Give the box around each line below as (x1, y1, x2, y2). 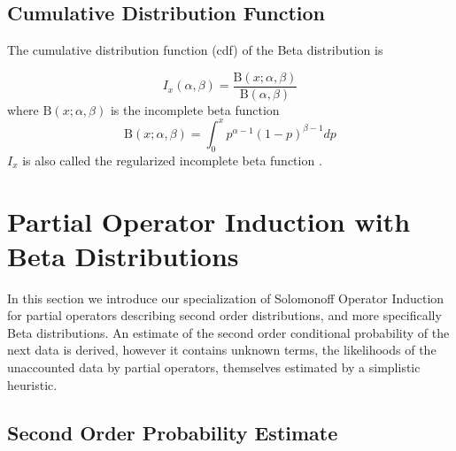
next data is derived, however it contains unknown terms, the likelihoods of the (7, 340, 437, 359)
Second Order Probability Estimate (7, 418, 338, 446)
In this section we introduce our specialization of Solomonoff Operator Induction (7, 288, 444, 307)
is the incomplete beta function (110, 100, 280, 118)
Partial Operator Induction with (7, 203, 411, 239)
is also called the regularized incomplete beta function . (22, 150, 322, 169)
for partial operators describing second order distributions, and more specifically (7, 306, 442, 325)
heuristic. (7, 375, 58, 394)
